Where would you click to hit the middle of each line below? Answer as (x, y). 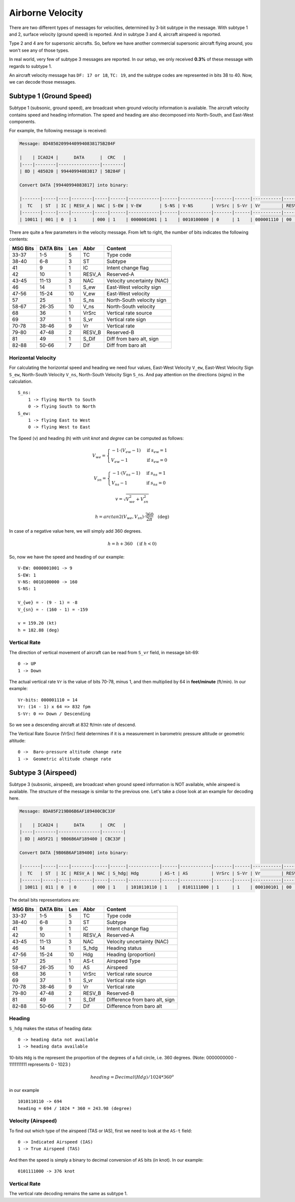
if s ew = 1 (157, 451)
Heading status (124, 948)
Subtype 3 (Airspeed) (43, 773)
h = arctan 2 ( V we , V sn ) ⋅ (120, 517)
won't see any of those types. (39, 50)
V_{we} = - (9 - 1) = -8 (48, 603)
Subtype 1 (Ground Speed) (50, 96)
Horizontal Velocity (33, 358)
